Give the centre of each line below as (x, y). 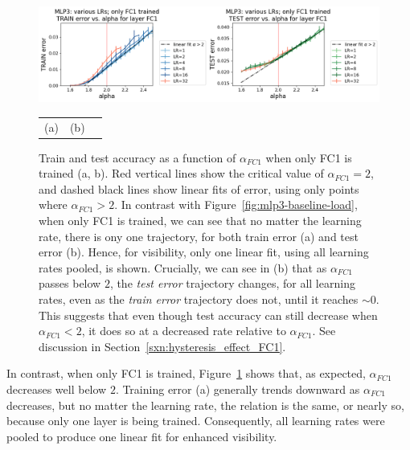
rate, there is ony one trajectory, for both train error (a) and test (199, 236)
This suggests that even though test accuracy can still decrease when (208, 315)
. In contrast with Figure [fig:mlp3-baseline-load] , (236, 205)
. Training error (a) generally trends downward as (238, 389)
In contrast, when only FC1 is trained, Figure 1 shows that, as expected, (186, 373)
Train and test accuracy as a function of (137, 157)
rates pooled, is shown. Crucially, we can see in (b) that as (183, 267)
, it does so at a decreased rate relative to (184, 331)
